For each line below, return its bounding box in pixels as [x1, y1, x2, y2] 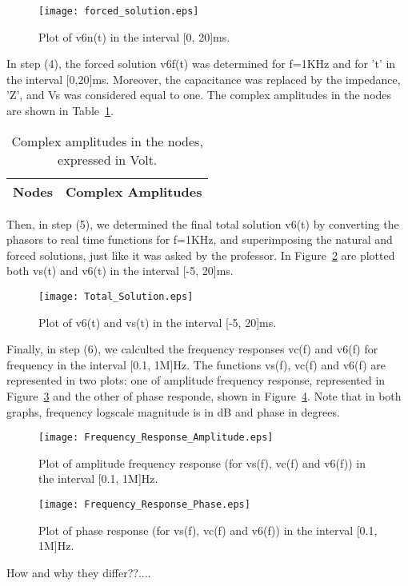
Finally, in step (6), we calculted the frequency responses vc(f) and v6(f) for [6, 341, 378, 357]
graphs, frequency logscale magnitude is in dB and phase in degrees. [6, 403, 340, 420]
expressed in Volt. [58, 149, 158, 169]
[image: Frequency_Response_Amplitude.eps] [38, 432, 274, 444]
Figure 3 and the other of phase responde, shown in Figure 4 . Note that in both [6, 388, 402, 405]
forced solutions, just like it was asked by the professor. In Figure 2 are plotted [6, 246, 395, 263]
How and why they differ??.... [6, 564, 151, 580]
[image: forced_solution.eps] [38, 6, 199, 17]
